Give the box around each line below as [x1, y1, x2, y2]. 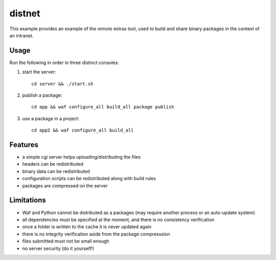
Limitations [9, 196, 46, 205]
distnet [9, 8, 40, 19]
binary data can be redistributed [22, 168, 90, 174]
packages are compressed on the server [22, 182, 108, 189]
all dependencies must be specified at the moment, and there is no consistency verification [22, 216, 215, 223]
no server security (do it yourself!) [22, 245, 95, 251]
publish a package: [22, 92, 62, 98]
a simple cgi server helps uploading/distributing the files [22, 154, 141, 160]
